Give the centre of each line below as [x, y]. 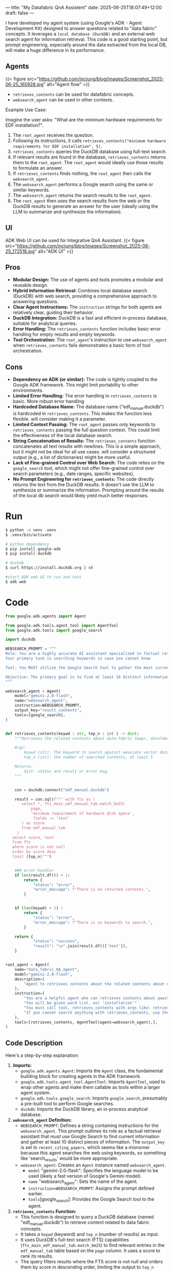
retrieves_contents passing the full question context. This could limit [86, 430]
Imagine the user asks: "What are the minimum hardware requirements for [84, 119]
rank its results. [37, 1256]
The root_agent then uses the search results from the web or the [81, 201]
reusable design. [30, 285]
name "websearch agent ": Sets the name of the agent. [83, 1182]
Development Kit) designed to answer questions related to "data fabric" [81, 28]
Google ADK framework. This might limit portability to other [76, 385]
